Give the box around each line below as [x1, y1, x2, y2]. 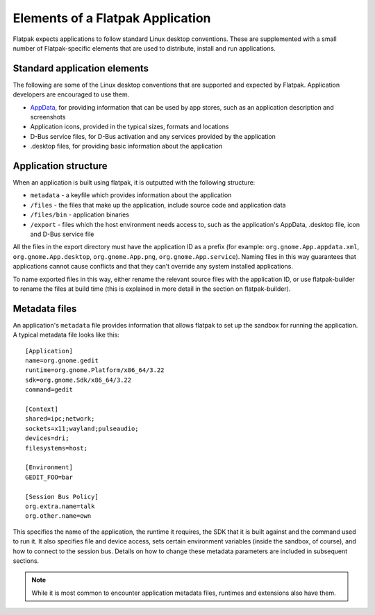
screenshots [30, 113, 66, 121]
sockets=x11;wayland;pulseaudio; [25, 424, 139, 432]
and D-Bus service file [30, 230, 94, 239]
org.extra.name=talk [25, 502, 95, 510]
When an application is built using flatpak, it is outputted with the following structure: [12, 178, 256, 187]
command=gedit [25, 386, 73, 394]
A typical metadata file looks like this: [12, 330, 119, 339]
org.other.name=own [25, 512, 92, 520]
